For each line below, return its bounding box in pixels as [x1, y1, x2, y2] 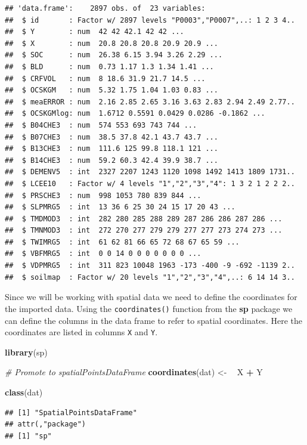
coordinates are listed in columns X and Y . [5, 326, 158, 338]
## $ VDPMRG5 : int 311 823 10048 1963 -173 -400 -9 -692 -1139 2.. [5, 261, 295, 270]
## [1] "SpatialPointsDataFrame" [5, 408, 137, 417]
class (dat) [5, 385, 43, 398]
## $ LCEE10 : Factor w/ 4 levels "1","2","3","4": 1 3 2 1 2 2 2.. [5, 179, 295, 188]
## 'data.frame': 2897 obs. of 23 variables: [5, 4, 206, 13]
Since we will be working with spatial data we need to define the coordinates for [5, 291, 297, 303]
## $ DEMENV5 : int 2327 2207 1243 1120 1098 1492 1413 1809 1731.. [5, 168, 295, 177]
